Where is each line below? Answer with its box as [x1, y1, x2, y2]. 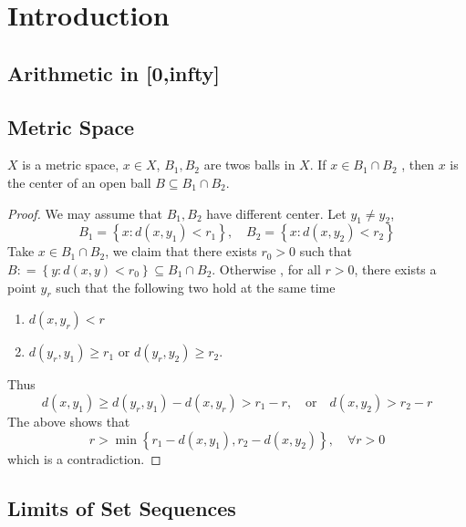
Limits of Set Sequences [7, 493, 236, 522]
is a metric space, [22, 155, 119, 174]
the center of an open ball [7, 172, 151, 191]
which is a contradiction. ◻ [7, 449, 161, 468]
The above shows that [7, 411, 130, 430]
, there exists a [354, 259, 437, 278]
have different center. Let [206, 203, 347, 222]
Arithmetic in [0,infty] [7, 58, 221, 87]
